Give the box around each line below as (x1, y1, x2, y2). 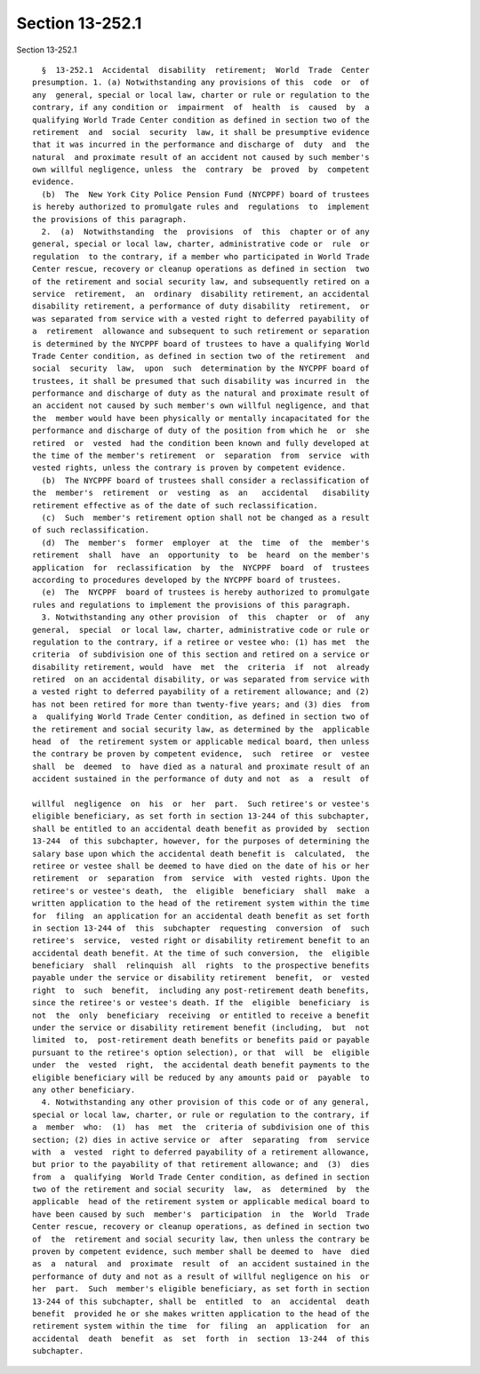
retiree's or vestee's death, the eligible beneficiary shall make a (32, 885, 370, 896)
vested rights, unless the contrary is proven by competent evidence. (32, 463, 347, 473)
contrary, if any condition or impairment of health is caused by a (32, 102, 370, 113)
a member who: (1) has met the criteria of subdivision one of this (32, 1122, 370, 1132)
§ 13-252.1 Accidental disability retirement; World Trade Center (41, 65, 370, 75)
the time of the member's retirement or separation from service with (32, 451, 370, 461)
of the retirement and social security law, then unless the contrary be (32, 1234, 370, 1244)
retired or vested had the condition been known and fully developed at (32, 438, 370, 448)
